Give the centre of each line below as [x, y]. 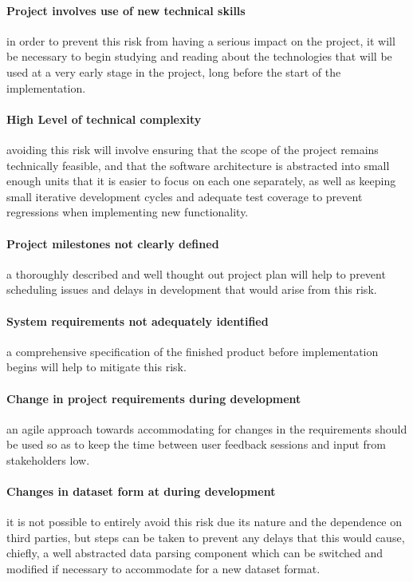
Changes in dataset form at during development [141, 491]
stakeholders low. [48, 459]
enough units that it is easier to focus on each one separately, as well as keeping [201, 181]
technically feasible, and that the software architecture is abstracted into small [198, 165]
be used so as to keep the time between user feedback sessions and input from [196, 444]
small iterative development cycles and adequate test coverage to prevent [185, 196]
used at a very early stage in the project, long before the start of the [174, 71]
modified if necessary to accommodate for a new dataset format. [163, 569]
